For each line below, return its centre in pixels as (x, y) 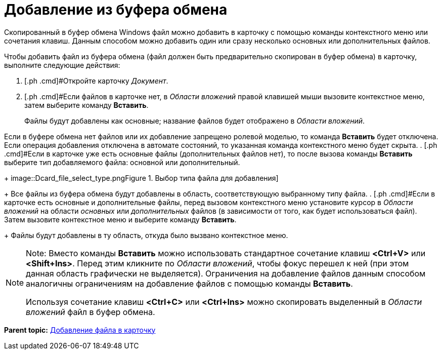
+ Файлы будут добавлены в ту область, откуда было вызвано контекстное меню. (146, 235)
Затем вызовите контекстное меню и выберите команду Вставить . (120, 219)
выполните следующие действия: (62, 65)
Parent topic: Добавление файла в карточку (80, 330)
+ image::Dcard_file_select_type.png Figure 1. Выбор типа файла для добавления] (141, 178)
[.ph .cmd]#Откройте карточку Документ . (96, 81)
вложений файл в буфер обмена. (91, 312)
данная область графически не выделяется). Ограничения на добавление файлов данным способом (226, 273)
